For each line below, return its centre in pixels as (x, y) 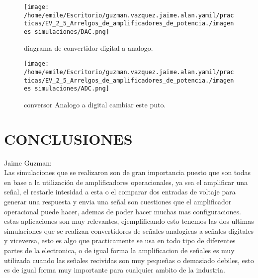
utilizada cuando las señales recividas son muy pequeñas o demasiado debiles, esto (129, 260)
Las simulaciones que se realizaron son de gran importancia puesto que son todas (127, 172)
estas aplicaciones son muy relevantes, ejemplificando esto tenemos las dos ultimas (129, 221)
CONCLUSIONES (68, 139)
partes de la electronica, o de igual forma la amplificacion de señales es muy (119, 250)
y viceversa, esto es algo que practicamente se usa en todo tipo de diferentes (120, 240)
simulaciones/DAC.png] (72, 32)
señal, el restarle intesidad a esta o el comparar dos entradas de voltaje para (120, 192)
